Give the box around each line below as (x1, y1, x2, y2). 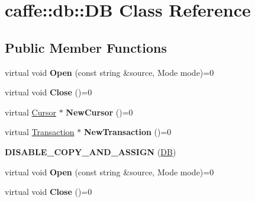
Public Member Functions (5, 38, 167, 56)
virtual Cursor (5, 105, 56, 118)
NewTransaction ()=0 (83, 126, 172, 138)
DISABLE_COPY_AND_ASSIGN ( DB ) (5, 145, 176, 158)
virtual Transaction (5, 126, 75, 138)
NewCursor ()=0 (66, 105, 133, 118)
